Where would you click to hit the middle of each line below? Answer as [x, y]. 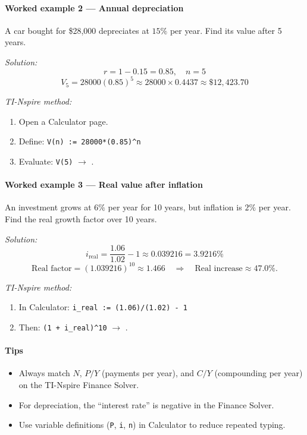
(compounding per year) [259, 373]
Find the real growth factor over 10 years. [81, 218]
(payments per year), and [148, 373]
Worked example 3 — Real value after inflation [104, 185]
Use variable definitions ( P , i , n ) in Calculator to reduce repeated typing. [152, 425]
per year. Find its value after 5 [226, 30]
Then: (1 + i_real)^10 [63, 327]
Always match [44, 373]
